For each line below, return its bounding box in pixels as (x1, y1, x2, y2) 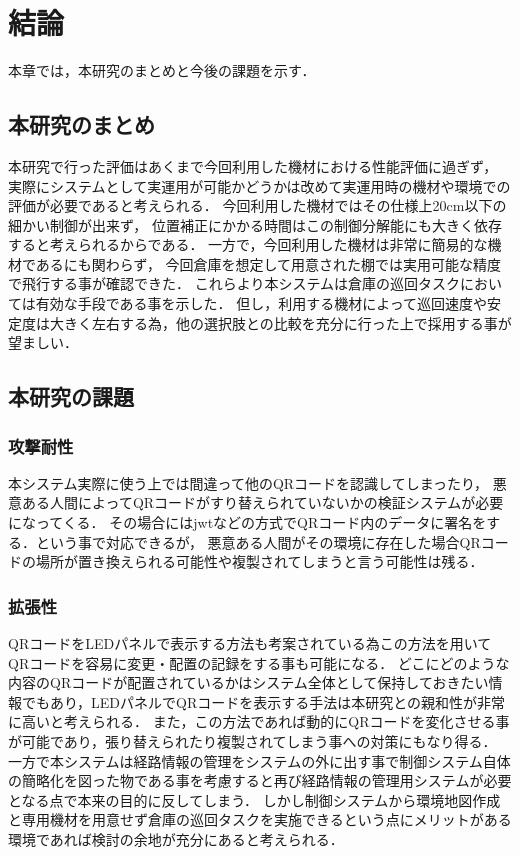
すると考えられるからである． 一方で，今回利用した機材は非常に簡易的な (8, 234, 488, 255)
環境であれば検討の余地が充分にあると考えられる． (8, 828, 344, 849)
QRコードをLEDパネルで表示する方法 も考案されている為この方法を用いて (8, 633, 492, 654)
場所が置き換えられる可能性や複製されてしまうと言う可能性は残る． (35, 551, 484, 572)
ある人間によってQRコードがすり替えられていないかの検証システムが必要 (21, 492, 504, 513)
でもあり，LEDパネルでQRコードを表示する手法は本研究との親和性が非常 (21, 691, 506, 712)
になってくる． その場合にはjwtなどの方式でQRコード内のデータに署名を (8, 512, 487, 533)
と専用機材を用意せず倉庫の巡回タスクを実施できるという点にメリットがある (8, 809, 512, 830)
